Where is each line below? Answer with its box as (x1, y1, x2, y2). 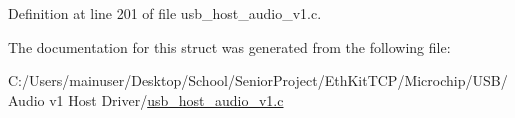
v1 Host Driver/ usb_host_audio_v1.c (49, 89, 284, 110)
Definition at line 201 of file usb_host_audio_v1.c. (8, 3, 322, 23)
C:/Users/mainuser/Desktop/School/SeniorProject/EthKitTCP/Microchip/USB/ (8, 70, 508, 91)
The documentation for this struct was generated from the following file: (8, 36, 451, 57)
